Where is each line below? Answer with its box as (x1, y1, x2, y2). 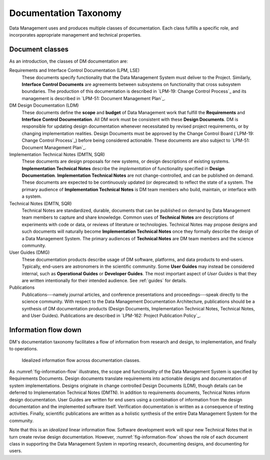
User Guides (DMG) (9, 249, 50, 255)
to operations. (9, 346, 38, 352)
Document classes (9, 45, 68, 54)
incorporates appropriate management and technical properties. (9, 32, 142, 38)
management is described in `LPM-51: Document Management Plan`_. (21, 95, 166, 101)
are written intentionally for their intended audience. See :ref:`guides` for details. (21, 277, 187, 283)
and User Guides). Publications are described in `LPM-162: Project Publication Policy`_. (21, 312, 201, 318)
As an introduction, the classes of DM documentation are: (9, 58, 128, 64)
